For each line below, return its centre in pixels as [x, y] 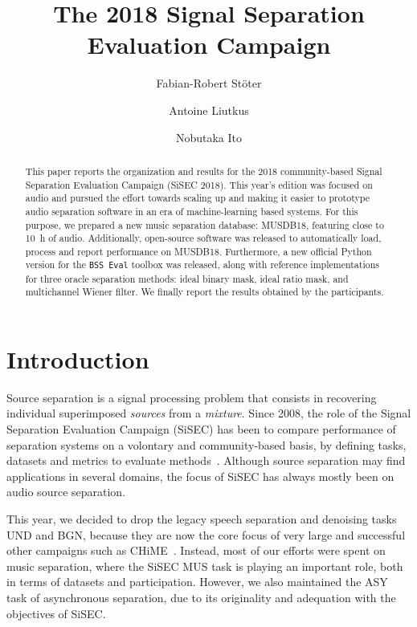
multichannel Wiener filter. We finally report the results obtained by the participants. [204, 292]
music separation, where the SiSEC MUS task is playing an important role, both [205, 566]
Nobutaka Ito [209, 137]
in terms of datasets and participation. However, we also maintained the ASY [197, 582]
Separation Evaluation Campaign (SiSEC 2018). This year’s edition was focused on [199, 184]
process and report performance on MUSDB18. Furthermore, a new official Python [198, 251]
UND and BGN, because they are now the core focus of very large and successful [206, 534]
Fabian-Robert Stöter [209, 83]
